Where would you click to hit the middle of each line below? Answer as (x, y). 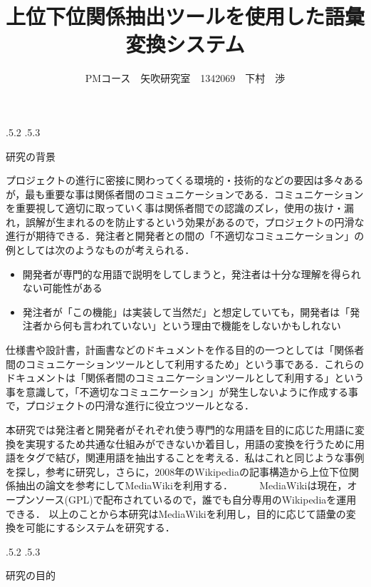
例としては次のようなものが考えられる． (100, 250)
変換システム (185, 44)
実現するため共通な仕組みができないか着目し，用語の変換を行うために (190, 443)
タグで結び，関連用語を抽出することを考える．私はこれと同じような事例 (195, 458)
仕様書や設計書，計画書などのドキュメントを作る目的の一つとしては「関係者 (185, 350)
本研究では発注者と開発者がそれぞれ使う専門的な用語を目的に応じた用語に (180, 429)
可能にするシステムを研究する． (100, 527)
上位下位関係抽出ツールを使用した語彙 (185, 16)
